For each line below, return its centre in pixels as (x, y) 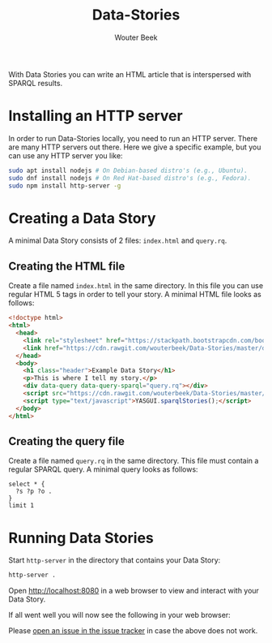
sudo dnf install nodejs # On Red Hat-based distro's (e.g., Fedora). (130, 178)
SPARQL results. (36, 83)
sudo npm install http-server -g (65, 186)
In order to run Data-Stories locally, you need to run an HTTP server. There (133, 138)
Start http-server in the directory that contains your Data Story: (115, 560)
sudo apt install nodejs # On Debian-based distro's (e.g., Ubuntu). (128, 170)
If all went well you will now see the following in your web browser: (119, 615)
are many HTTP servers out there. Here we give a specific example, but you (135, 147)
